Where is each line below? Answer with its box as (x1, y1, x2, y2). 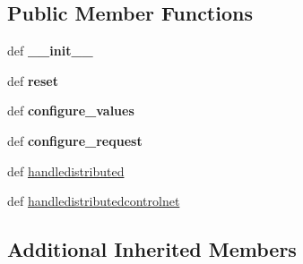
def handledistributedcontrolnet (7, 192, 180, 210)
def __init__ (7, 41, 93, 60)
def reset (7, 71, 58, 89)
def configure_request (7, 131, 143, 149)
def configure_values (7, 101, 134, 120)
